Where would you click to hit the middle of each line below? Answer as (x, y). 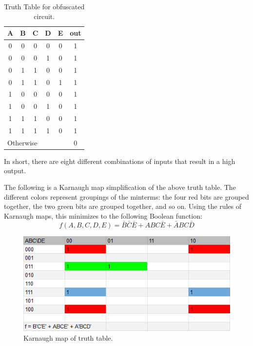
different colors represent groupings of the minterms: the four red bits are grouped (126, 196)
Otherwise (22, 142)
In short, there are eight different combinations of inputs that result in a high (120, 161)
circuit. (44, 16)
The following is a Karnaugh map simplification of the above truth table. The (120, 187)
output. (15, 171)
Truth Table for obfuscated (44, 6)
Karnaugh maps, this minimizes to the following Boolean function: (103, 215)
